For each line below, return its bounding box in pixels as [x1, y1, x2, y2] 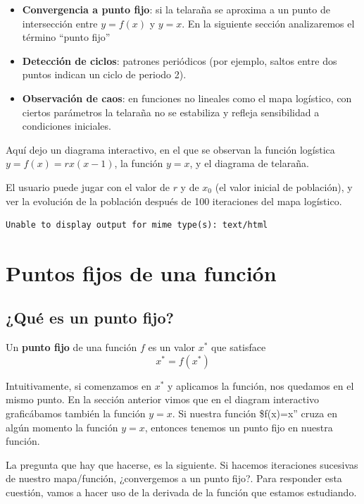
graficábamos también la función [6, 406, 146, 421]
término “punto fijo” [22, 30, 111, 44]
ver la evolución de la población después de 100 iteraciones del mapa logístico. [6, 193, 342, 208]
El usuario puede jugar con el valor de [6, 179, 170, 194]
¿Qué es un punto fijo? [6, 307, 174, 328]
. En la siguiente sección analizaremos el [182, 16, 355, 30]
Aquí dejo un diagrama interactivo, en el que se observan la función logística [6, 142, 335, 156]
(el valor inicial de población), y [215, 179, 353, 194]
